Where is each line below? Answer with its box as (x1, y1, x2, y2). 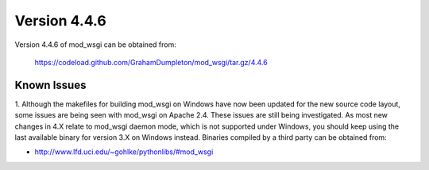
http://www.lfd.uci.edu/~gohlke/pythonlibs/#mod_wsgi (34, 147, 214, 156)
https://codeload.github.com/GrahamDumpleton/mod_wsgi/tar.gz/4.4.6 (34, 57, 268, 67)
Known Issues (14, 78, 87, 91)
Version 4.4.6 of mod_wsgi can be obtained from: (14, 40, 176, 49)
